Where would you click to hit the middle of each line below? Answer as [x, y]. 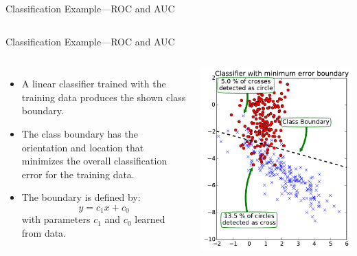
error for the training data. [78, 174]
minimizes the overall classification [94, 161]
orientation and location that [83, 147]
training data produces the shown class [104, 97]
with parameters [56, 219]
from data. [44, 232]
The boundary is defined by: [81, 197]
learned [150, 219]
